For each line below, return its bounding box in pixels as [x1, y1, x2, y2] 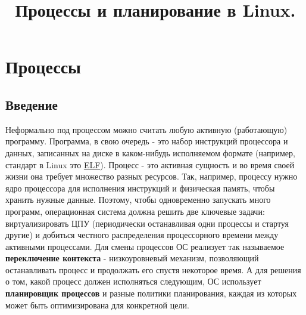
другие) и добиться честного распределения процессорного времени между [5, 228, 279, 241]
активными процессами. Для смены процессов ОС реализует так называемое [5, 240, 285, 252]
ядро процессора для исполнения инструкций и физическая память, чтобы [5, 181, 275, 194]
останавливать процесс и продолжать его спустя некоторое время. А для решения [5, 263, 301, 276]
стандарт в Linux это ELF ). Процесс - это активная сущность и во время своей [5, 158, 295, 171]
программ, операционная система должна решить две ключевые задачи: [5, 205, 265, 217]
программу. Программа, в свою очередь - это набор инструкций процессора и [5, 135, 288, 147]
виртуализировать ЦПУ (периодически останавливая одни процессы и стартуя [5, 217, 289, 229]
